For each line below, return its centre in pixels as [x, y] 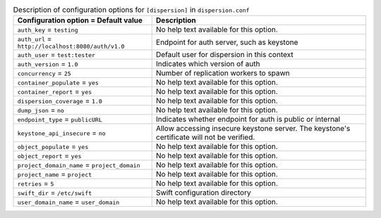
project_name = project [55, 174]
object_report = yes [49, 156]
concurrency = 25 [44, 73]
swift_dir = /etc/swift [55, 193]
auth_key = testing [48, 30]
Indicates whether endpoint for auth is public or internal [248, 120]
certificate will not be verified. [205, 137]
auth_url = [35, 39]
